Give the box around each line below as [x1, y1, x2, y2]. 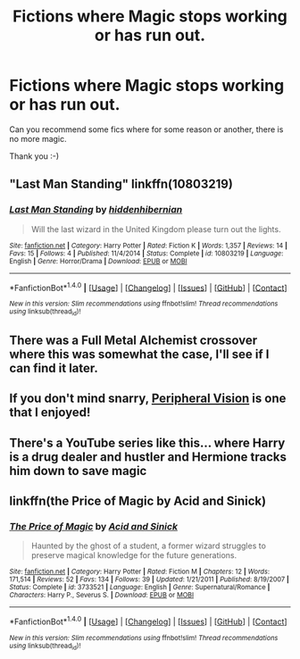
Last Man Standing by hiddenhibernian [9, 204, 183, 216]
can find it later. [9, 361, 98, 376]
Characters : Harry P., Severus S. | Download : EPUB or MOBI [9, 591, 195, 600]
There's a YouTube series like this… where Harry [9, 435, 286, 450]
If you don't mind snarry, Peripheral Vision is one [9, 391, 287, 406]
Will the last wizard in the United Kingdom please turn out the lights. [30, 223, 281, 234]
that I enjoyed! [9, 405, 91, 421]
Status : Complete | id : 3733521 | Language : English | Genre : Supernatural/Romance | [9, 583, 271, 592]
